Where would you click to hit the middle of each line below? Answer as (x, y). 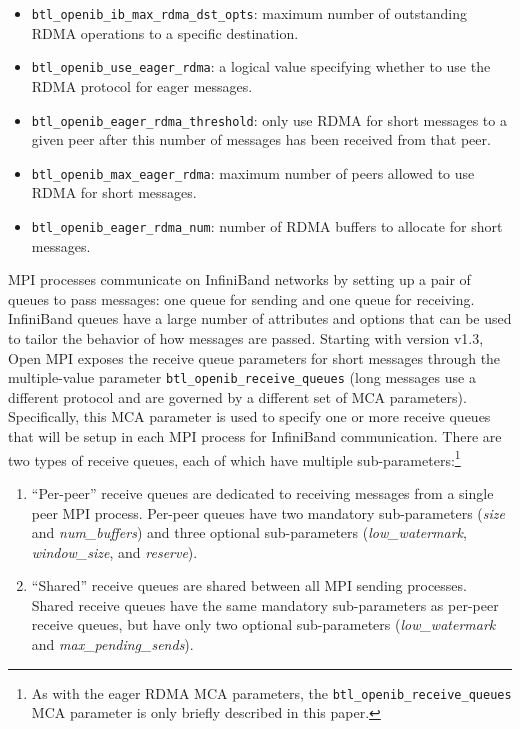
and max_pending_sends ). (112, 644)
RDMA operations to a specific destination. (165, 32)
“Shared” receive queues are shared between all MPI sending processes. (249, 585)
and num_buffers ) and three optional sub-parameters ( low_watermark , (249, 532)
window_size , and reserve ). (114, 551)
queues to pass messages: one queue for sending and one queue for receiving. (241, 298)
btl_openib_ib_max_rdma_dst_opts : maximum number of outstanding (249, 13)
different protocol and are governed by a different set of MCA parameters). (237, 396)
